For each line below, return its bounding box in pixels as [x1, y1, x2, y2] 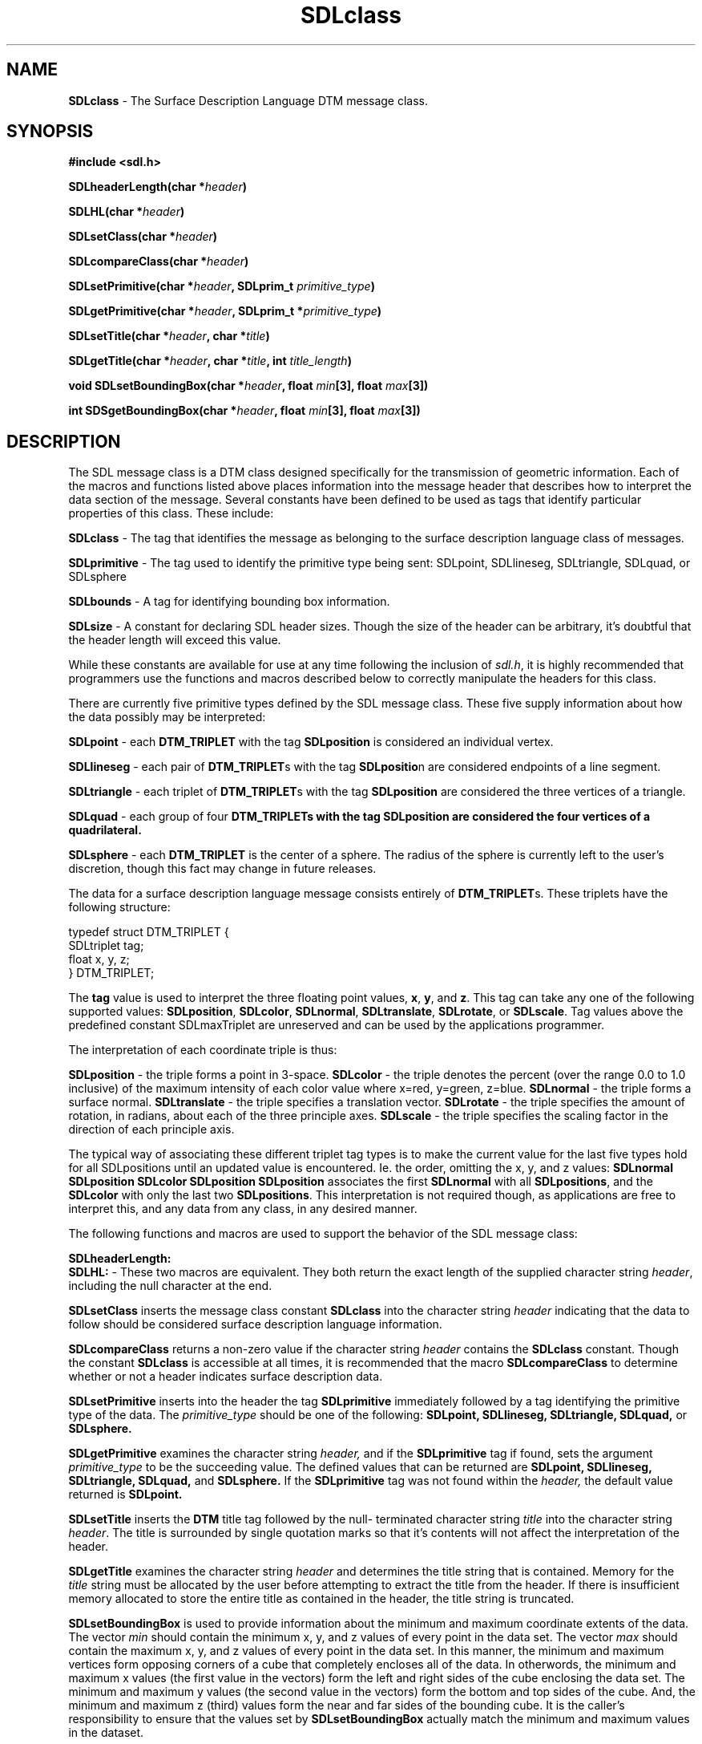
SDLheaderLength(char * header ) [68, 180, 247, 194]
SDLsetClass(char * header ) [68, 229, 218, 244]
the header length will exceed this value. [68, 633, 281, 647]
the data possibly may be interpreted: [68, 710, 266, 724]
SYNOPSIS [6, 121, 94, 142]
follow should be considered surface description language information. [68, 1317, 442, 1332]
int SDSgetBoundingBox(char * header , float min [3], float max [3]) [68, 404, 421, 418]
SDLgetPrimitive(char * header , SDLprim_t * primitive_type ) [68, 304, 382, 318]
